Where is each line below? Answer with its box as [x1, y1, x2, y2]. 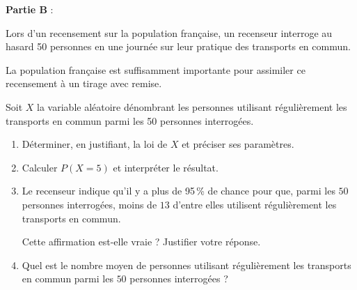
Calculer [22, 160, 58, 174]
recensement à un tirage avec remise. [6, 76, 162, 91]
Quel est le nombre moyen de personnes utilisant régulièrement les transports [22, 257, 351, 272]
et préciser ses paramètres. [182, 137, 294, 151]
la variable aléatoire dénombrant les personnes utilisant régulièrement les [37, 99, 347, 114]
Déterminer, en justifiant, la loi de [22, 137, 168, 151]
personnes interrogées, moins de [22, 197, 157, 211]
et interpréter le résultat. [113, 160, 219, 174]
